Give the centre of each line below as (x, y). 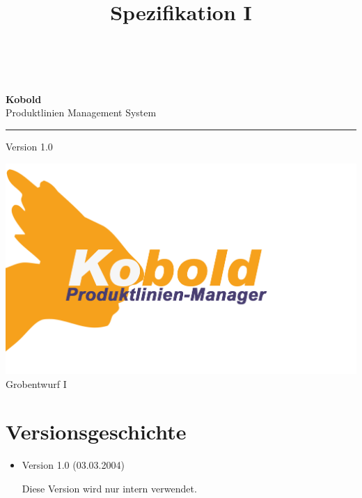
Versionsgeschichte (96, 431)
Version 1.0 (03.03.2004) (73, 465)
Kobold (24, 99)
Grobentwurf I (36, 383)
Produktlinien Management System (81, 112)
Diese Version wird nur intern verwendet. (109, 488)
